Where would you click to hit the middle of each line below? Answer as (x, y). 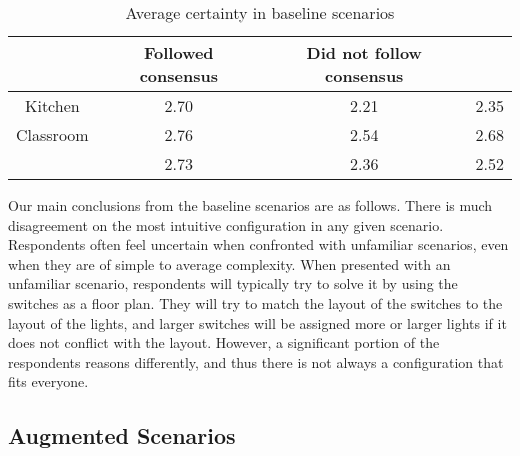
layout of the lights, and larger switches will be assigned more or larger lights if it (257, 322)
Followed (179, 52)
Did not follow (364, 52)
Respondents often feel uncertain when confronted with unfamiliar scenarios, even (258, 244)
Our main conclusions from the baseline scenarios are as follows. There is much (250, 205)
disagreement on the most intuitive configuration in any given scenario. (226, 224)
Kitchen (52, 105)
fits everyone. (48, 381)
